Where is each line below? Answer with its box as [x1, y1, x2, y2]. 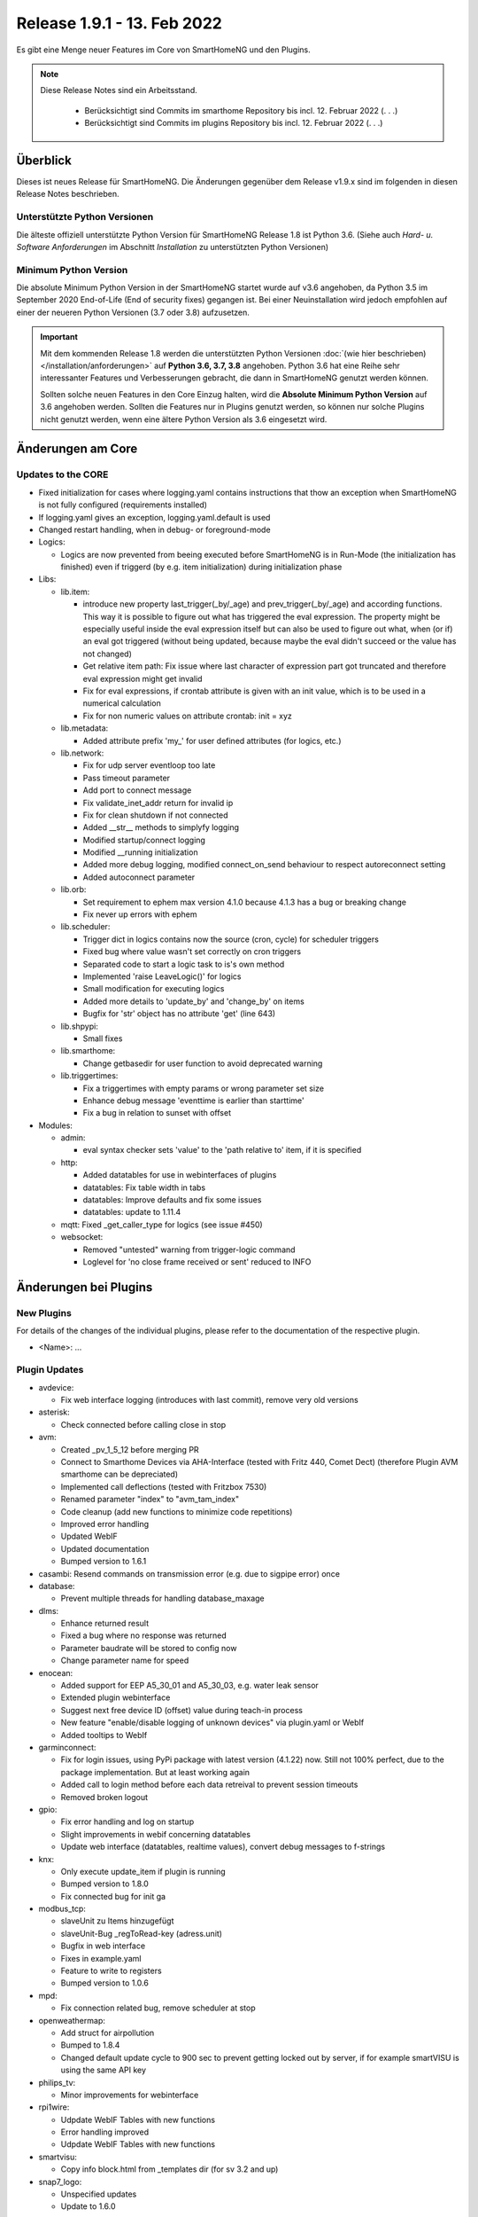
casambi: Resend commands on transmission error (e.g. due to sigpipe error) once [38, 1568, 341, 1579]
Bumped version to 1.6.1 [60, 1556, 147, 1567]
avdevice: [38, 1382, 74, 1392]
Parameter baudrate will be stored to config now [60, 1642, 237, 1653]
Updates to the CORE [16, 468, 109, 481]
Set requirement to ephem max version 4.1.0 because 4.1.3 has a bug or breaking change [82, 897, 407, 907]
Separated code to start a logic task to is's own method [82, 959, 285, 969]
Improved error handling [60, 1518, 150, 1529]
